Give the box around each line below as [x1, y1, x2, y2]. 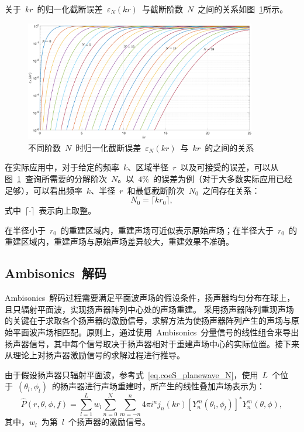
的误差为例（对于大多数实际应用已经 [153, 172, 292, 184]
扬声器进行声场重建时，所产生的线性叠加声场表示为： [60, 380, 265, 392]
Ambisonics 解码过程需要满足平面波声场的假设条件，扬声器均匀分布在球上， [5, 292, 295, 304]
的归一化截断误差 [37, 3, 103, 15]
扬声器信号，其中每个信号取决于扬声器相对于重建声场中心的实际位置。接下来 [5, 337, 299, 349]
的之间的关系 [205, 141, 254, 153]
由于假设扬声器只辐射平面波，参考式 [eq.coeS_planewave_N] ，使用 [5, 368, 258, 380]
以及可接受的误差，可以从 [180, 161, 279, 173]
